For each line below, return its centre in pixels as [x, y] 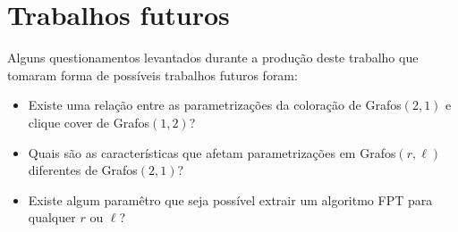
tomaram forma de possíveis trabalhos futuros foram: [153, 75]
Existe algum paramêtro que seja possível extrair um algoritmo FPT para [230, 199]
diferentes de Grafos [83, 170]
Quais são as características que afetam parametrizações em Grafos [212, 152]
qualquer [52, 217]
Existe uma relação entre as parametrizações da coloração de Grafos [215, 105]
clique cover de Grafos [89, 122]
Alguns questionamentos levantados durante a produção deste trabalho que [213, 58]
